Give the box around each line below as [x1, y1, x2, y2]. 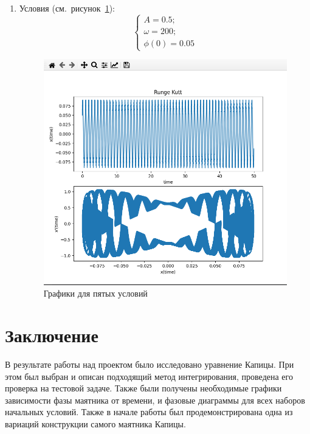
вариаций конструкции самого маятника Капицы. [5, 418, 186, 430]
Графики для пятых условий [43, 287, 148, 300]
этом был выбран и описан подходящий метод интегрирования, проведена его [5, 370, 293, 382]
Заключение [5, 323, 98, 348]
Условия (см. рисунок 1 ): [19, 2, 115, 14]
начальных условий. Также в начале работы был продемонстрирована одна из [5, 405, 293, 418]
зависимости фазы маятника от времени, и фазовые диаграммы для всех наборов [5, 393, 305, 406]
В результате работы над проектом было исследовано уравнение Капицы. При [5, 358, 294, 371]
